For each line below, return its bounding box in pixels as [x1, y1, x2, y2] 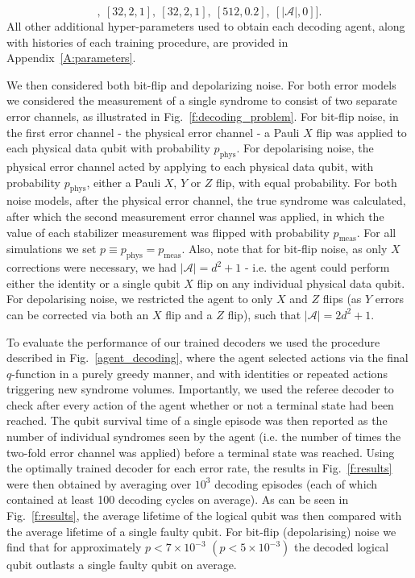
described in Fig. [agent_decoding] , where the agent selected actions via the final [6, 349, 409, 366]
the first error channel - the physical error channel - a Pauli [6, 123, 300, 140]
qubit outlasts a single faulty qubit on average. [6, 556, 237, 573]
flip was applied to [316, 123, 407, 140]
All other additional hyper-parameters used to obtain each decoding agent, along [6, 18, 405, 34]
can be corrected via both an [6, 306, 149, 322]
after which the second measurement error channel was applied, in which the [6, 207, 384, 224]
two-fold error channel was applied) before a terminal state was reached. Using [6, 443, 395, 460]
